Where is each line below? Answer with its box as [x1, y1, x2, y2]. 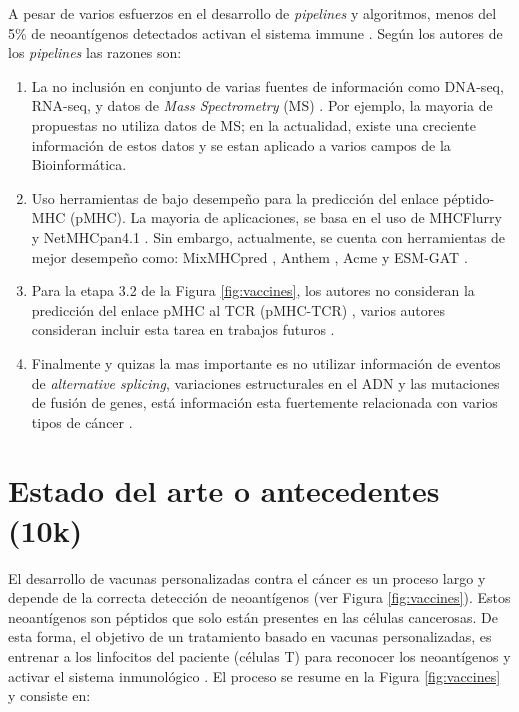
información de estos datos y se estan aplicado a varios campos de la [31, 134, 451, 155]
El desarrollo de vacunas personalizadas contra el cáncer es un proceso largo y [8, 567, 486, 588]
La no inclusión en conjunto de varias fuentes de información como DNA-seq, [31, 75, 504, 96]
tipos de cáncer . [31, 411, 133, 432]
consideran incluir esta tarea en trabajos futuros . [31, 319, 335, 340]
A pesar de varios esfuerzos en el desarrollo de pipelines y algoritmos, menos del [8, 3, 497, 23]
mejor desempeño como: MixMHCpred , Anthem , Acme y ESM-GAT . [31, 246, 468, 267]
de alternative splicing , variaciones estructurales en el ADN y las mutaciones [31, 372, 500, 393]
